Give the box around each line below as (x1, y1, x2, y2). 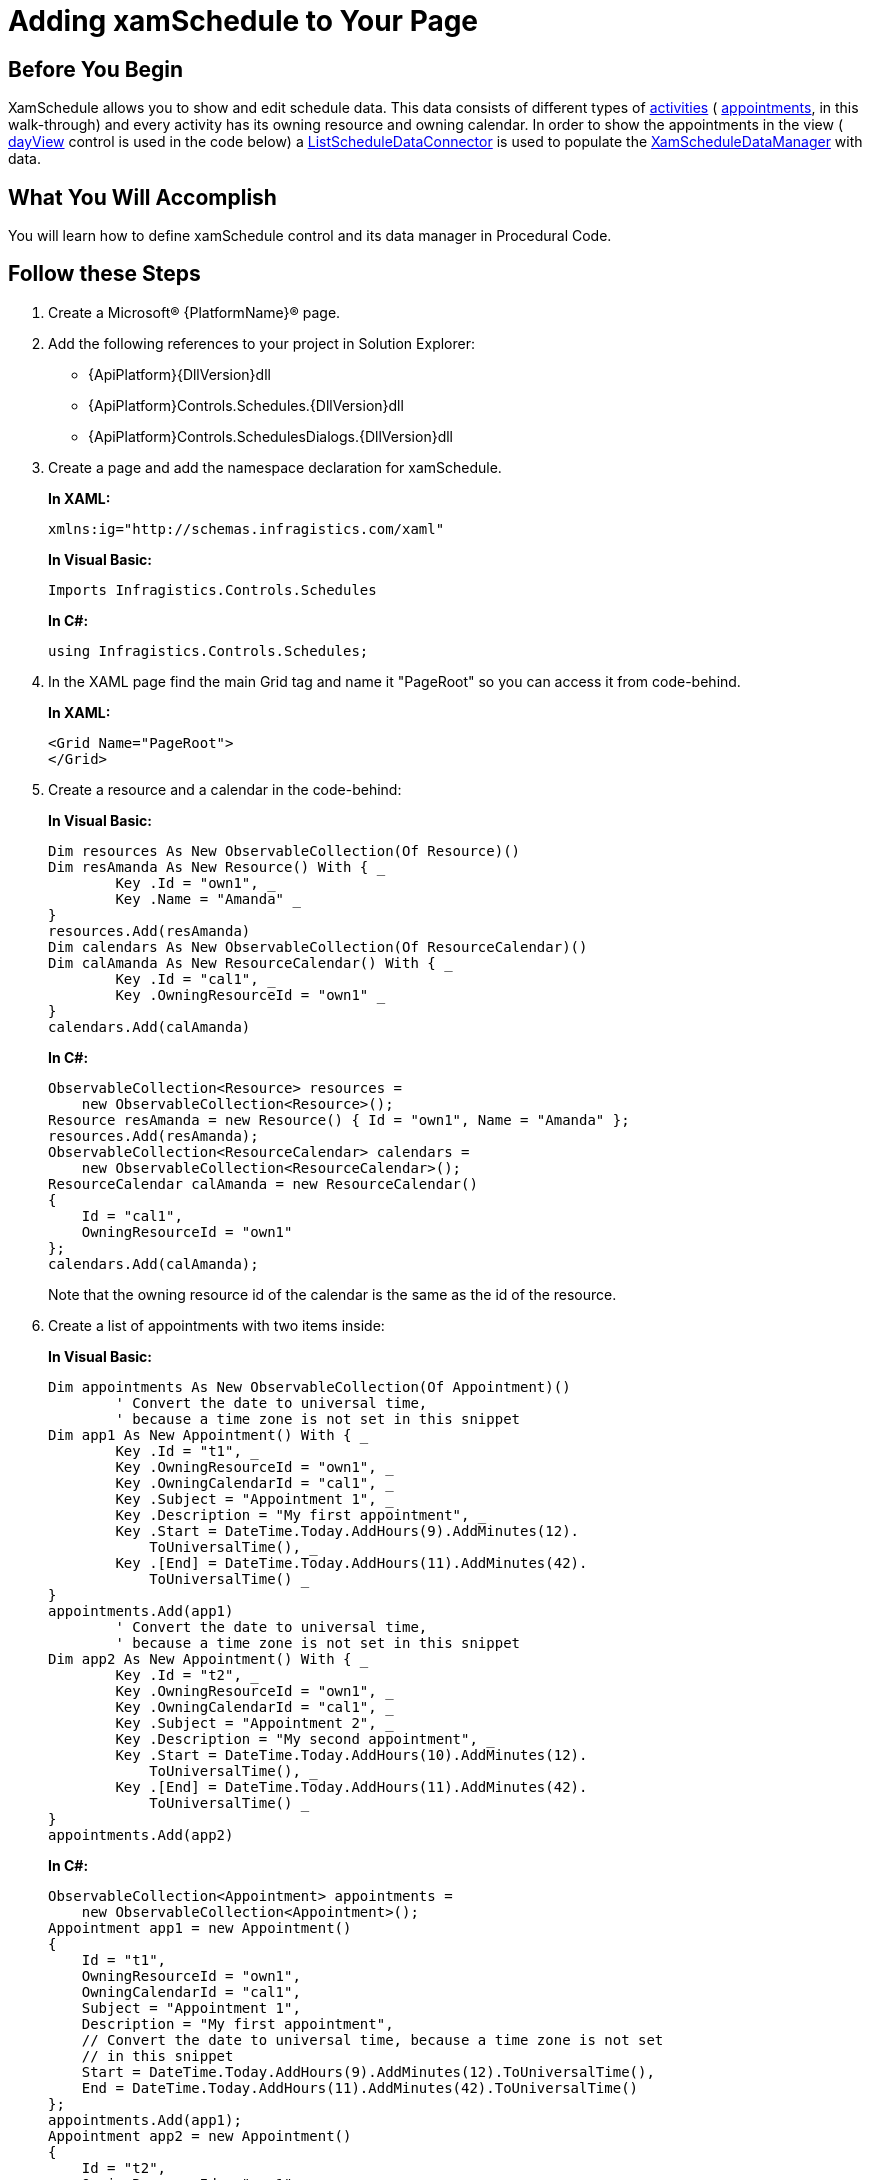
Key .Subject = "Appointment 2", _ (115, 1714, 394, 1731)
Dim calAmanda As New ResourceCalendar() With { (48, 954, 436, 971)
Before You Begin (8, 56, 184, 82)
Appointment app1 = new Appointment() (48, 1919, 352, 1936)
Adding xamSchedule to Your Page (8, 4, 479, 38)
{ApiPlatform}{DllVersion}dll (88, 365, 271, 383)
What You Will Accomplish (8, 184, 277, 210)
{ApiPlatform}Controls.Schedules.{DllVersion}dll (88, 396, 404, 414)
